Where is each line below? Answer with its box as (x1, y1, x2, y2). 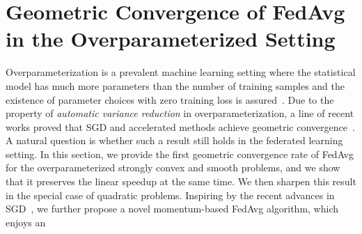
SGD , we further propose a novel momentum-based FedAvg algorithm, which (6, 201, 338, 216)
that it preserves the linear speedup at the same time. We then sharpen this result (6, 174, 356, 189)
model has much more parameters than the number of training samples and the (6, 78, 345, 93)
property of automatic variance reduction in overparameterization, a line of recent (6, 106, 354, 120)
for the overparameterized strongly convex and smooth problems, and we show (6, 160, 340, 175)
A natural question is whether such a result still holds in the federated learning (6, 133, 343, 148)
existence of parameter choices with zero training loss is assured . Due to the (6, 92, 334, 107)
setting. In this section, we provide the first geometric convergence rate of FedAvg (6, 146, 354, 161)
